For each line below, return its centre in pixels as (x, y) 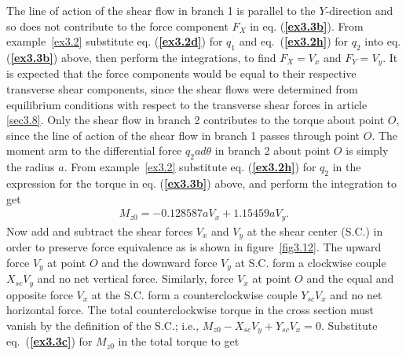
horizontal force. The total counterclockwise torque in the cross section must (190, 310)
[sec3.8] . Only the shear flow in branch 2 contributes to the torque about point (196, 120)
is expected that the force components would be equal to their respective (181, 73)
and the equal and (350, 278)
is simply (367, 150)
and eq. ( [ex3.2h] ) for (294, 41)
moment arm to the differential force (94, 150)
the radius (31, 167)
